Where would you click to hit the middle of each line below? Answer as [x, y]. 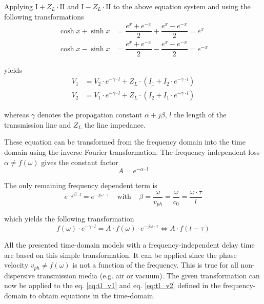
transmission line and [38, 124]
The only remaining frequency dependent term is [81, 185]
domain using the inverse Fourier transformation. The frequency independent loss [132, 151]
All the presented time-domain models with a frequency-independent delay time [129, 245]
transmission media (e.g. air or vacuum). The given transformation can [148, 275]
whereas [17, 115]
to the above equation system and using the [182, 6]
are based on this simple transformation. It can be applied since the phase [120, 255]
